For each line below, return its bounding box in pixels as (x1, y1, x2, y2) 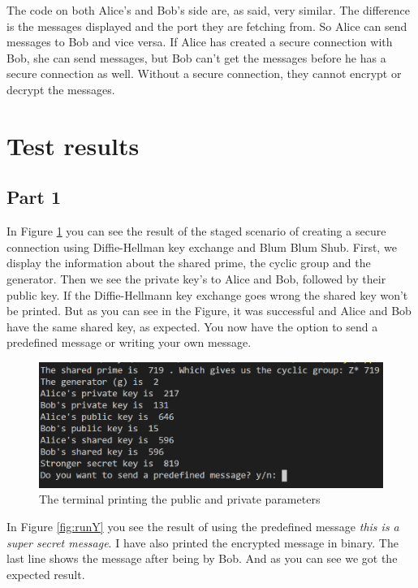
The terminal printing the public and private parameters (39, 491, 321, 508)
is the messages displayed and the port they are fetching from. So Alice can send (6, 17, 407, 34)
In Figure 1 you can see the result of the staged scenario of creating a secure (6, 223, 386, 240)
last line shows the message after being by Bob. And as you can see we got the (6, 550, 398, 567)
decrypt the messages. (6, 80, 115, 97)
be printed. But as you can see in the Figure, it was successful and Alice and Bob (6, 302, 412, 319)
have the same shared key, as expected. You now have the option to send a (6, 318, 378, 335)
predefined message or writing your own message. (6, 334, 252, 351)
